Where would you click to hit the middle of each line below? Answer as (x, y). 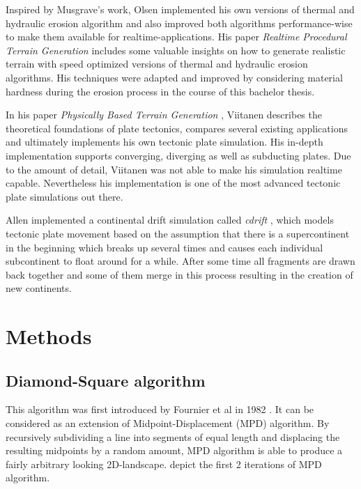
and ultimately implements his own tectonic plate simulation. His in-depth (164, 142)
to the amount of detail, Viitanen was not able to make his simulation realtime (174, 169)
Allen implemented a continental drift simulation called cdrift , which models (170, 220)
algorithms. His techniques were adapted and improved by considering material (174, 77)
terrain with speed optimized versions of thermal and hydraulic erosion (157, 64)
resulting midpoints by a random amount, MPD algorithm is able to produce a (174, 450)
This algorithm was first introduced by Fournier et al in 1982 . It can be (160, 409)
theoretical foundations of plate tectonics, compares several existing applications (177, 128)
